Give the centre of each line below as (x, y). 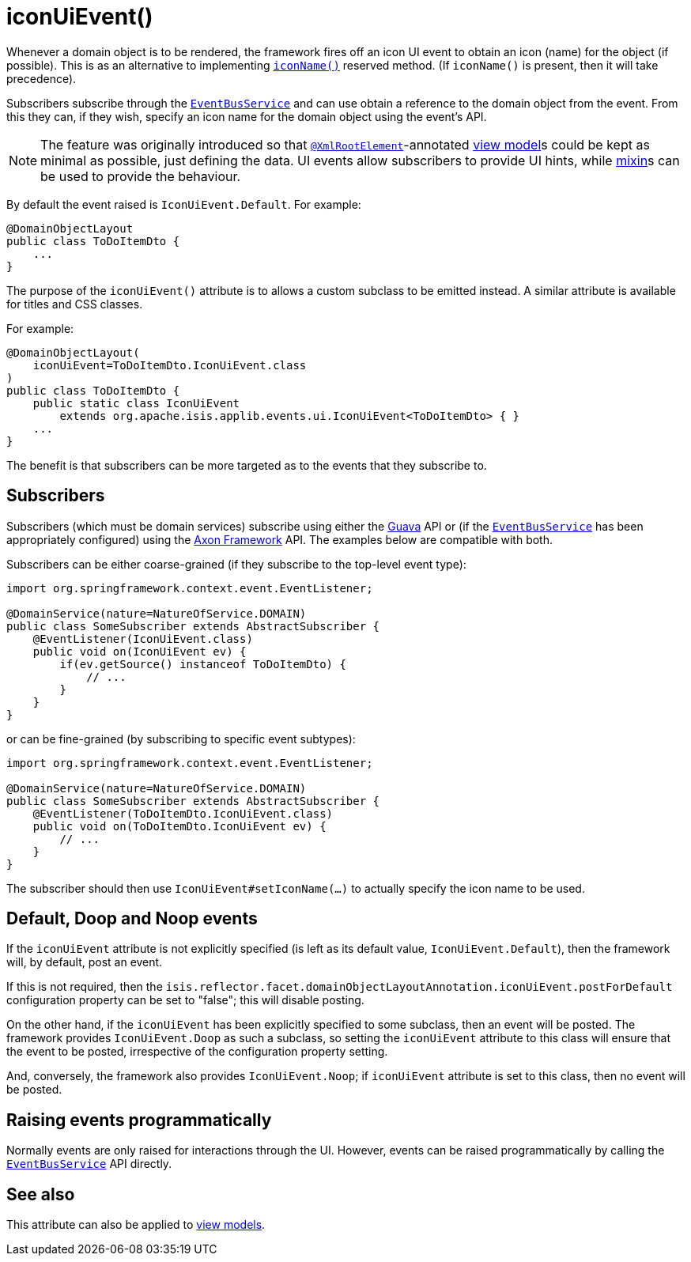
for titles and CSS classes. (75, 304)
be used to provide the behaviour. (141, 176)
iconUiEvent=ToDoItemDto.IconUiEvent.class (170, 365)
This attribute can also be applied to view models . (136, 1225)
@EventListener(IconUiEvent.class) (143, 639)
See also (41, 1194)
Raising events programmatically (139, 1120)
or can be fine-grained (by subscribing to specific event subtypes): (181, 739)
